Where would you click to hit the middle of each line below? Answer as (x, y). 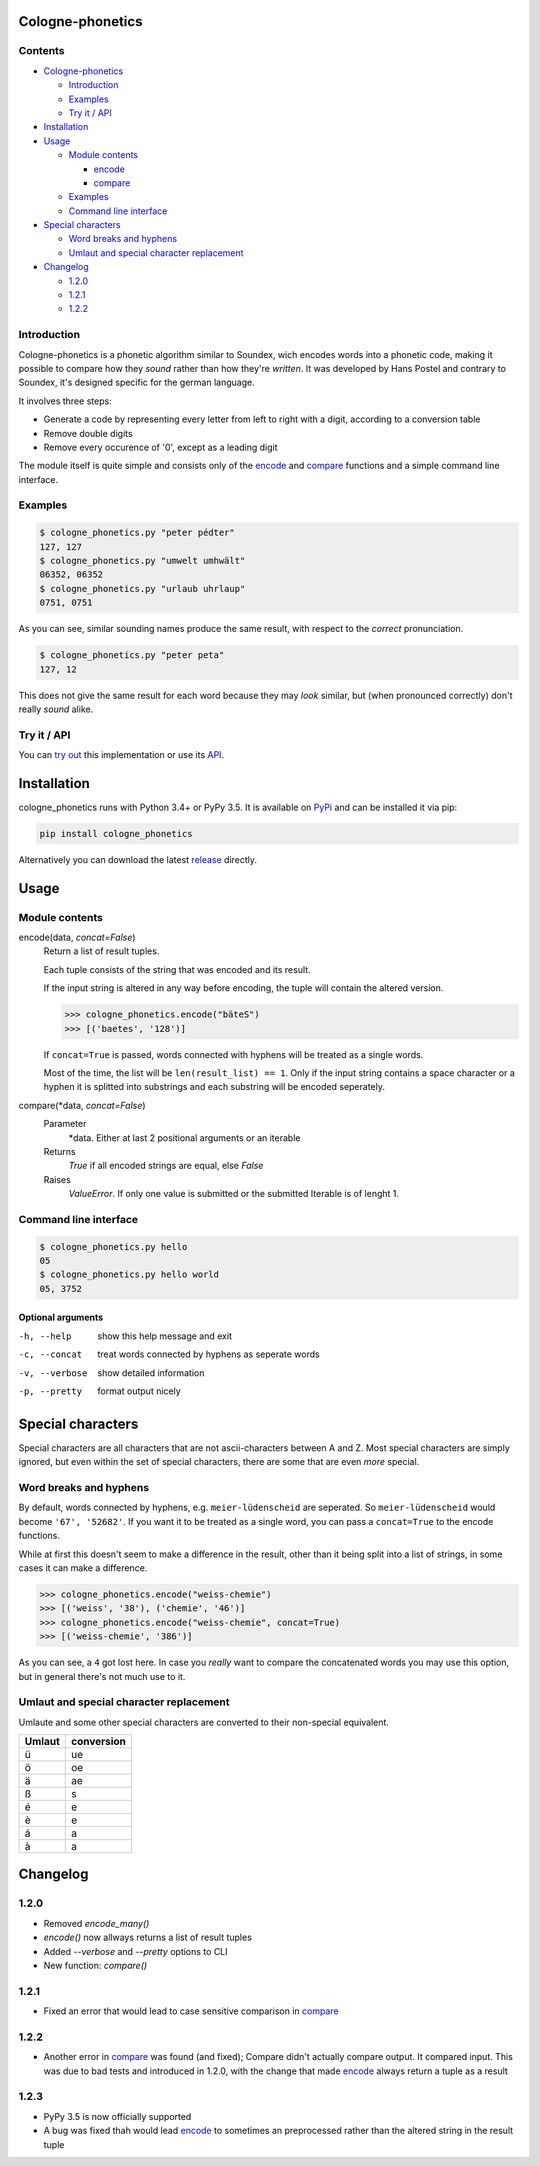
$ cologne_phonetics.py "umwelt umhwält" (142, 560)
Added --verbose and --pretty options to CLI (136, 1951)
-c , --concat (50, 1354)
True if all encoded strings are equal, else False (166, 1166)
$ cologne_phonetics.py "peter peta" (132, 655)
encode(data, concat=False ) (77, 937)
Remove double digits (88, 433)
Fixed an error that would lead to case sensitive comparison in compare (191, 2011)
